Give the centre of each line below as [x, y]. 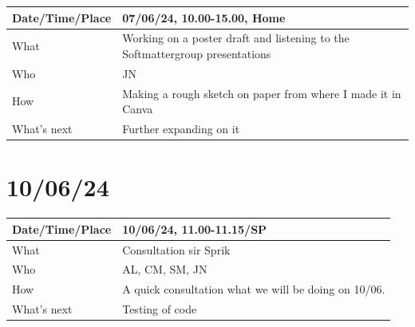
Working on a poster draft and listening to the [236, 38]
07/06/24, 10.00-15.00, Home [204, 17]
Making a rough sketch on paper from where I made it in [262, 93]
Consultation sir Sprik [176, 249]
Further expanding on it [181, 129]
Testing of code [160, 309]
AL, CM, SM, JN [165, 269]
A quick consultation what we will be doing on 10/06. [254, 289]
